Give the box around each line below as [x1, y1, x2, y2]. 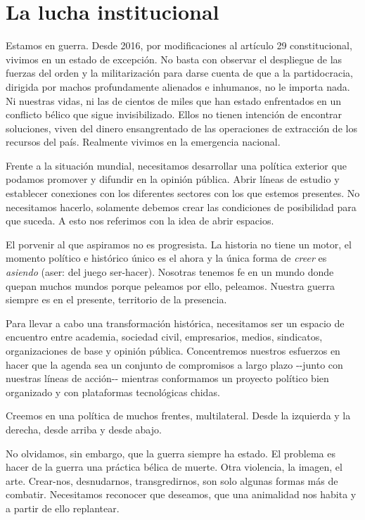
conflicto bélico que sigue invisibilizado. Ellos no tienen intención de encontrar [6, 107, 342, 122]
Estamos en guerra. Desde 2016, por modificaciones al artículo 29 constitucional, [6, 38, 352, 53]
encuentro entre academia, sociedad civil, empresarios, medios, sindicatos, [6, 329, 323, 344]
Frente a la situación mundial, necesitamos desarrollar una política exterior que [6, 158, 347, 172]
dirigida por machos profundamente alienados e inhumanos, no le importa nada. [6, 79, 350, 94]
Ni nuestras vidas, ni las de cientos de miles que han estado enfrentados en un [6, 93, 342, 108]
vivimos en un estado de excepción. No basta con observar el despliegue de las [6, 51, 342, 66]
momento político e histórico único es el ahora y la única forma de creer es [6, 251, 327, 265]
